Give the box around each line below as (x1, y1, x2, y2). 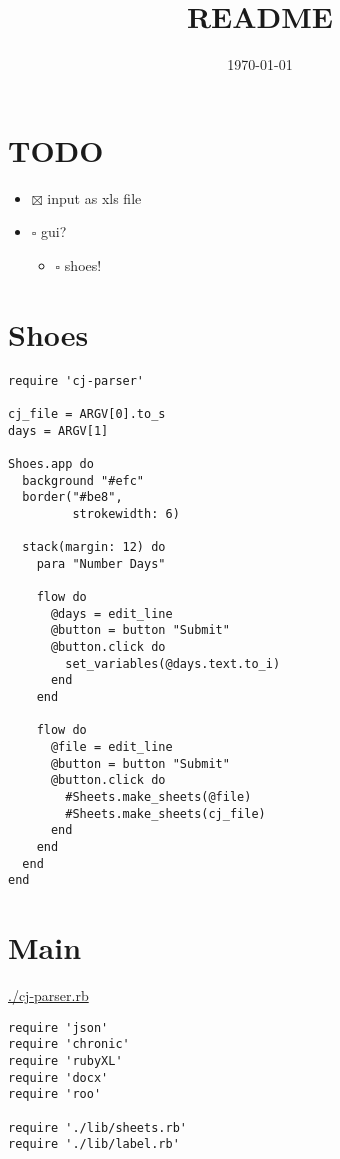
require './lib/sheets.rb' (8, 1120, 187, 1135)
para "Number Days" (36, 556, 166, 571)
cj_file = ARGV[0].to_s (8, 406, 166, 421)
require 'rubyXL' (8, 1053, 123, 1068)
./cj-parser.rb (8, 985, 89, 1006)
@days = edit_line (50, 606, 173, 621)
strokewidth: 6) (72, 506, 180, 521)
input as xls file (47, 187, 142, 208)
